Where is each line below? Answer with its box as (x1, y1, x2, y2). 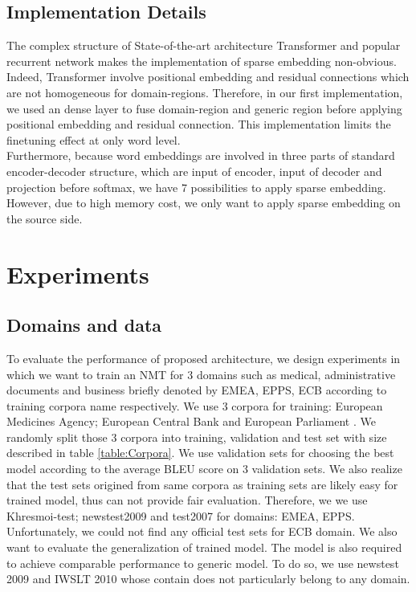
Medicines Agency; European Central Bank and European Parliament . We (6, 413, 376, 430)
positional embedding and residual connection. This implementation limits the (6, 116, 391, 133)
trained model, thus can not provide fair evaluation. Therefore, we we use (6, 492, 368, 508)
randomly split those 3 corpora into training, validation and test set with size (6, 428, 387, 445)
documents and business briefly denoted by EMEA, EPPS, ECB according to (6, 382, 387, 398)
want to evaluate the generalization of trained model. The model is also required (6, 539, 402, 556)
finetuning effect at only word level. (6, 131, 181, 148)
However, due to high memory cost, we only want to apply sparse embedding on (6, 194, 401, 211)
